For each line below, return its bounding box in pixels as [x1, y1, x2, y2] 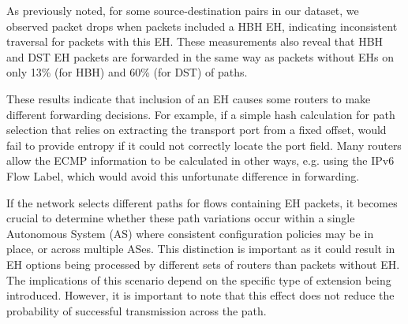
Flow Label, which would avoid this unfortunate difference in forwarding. [6, 167, 360, 184]
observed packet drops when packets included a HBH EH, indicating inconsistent [6, 17, 398, 34]
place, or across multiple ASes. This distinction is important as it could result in [6, 240, 395, 257]
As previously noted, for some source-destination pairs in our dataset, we [6, 2, 359, 18]
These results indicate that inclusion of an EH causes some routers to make [6, 90, 371, 106]
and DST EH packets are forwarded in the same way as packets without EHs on [6, 48, 395, 65]
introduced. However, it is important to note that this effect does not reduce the [6, 287, 395, 304]
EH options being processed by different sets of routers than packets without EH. [6, 255, 400, 272]
